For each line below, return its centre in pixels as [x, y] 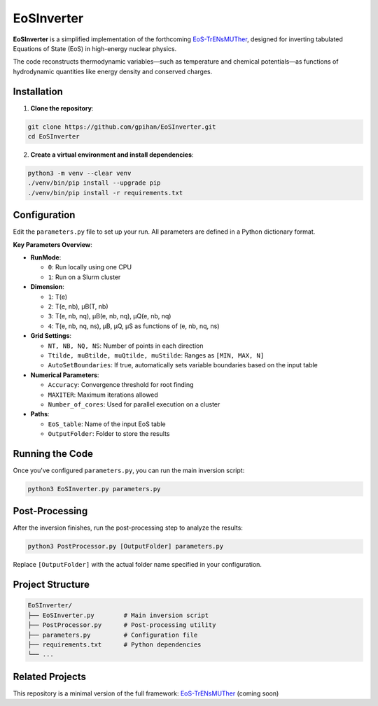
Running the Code [53, 454]
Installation [38, 91]
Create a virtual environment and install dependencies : [112, 155]
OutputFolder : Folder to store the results [109, 434]
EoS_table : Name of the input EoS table [107, 424]
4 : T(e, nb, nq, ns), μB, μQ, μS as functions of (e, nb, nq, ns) [134, 326]
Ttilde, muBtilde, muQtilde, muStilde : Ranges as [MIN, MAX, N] [156, 355]
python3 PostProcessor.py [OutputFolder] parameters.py [126, 546]
